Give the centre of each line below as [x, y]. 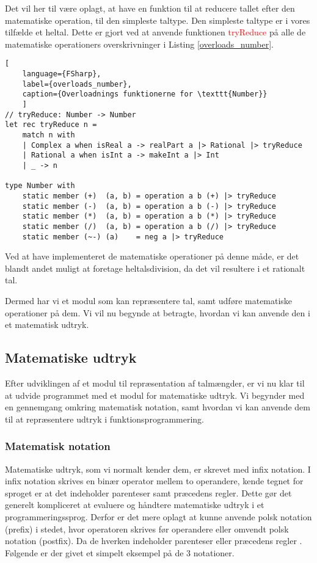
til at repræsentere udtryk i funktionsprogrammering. [104, 419]
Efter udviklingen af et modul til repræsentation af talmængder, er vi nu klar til [155, 383]
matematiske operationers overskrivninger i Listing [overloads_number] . [139, 44]
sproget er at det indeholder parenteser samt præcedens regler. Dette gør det [148, 492]
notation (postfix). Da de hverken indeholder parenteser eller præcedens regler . [154, 541]
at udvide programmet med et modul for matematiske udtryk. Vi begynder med [155, 395]
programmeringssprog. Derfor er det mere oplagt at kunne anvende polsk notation [158, 516]
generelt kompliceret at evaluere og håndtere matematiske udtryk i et [135, 505]
